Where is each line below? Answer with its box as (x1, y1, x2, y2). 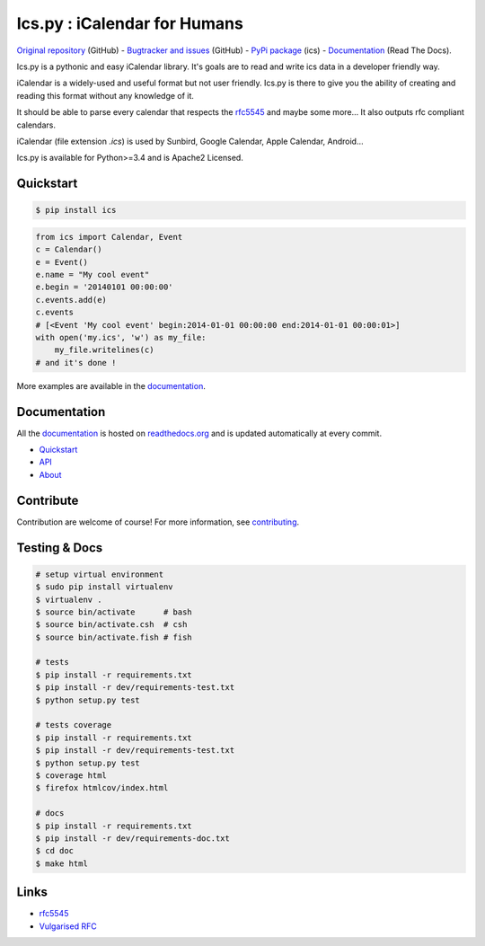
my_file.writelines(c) (54, 345, 154, 355)
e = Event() (35, 257, 89, 267)
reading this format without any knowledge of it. (16, 90, 195, 101)
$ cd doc (35, 845, 75, 856)
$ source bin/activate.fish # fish (35, 632, 192, 642)
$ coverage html (35, 770, 108, 781)
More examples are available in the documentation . (16, 380, 206, 391)
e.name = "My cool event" (35, 270, 150, 280)
